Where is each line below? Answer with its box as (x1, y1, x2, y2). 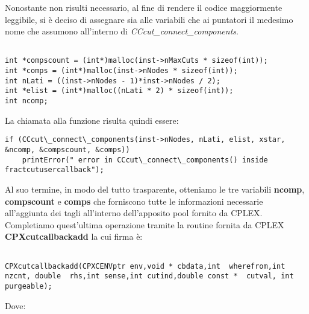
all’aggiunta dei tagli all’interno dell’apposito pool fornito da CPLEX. (5, 207, 263, 219)
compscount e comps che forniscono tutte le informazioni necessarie (5, 194, 263, 207)
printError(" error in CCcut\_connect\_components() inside (22, 155, 268, 164)
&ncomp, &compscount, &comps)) (5, 145, 130, 154)
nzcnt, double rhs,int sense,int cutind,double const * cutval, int (5, 272, 294, 281)
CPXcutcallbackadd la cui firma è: (5, 230, 143, 243)
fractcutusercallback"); (5, 165, 104, 175)
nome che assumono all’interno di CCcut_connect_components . (5, 25, 239, 37)
